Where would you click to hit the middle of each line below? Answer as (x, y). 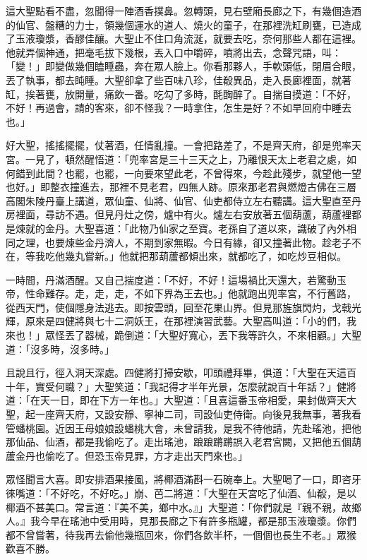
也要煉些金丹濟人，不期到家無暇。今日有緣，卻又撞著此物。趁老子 (198, 242)
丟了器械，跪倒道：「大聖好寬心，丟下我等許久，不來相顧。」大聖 (213, 335)
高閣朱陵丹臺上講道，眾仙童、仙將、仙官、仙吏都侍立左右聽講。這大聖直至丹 (183, 200)
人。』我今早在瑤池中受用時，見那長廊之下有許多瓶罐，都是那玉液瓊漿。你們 (181, 521)
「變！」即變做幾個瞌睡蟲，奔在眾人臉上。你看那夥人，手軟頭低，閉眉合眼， (183, 66)
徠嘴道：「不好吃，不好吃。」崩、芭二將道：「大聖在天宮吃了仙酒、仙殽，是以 (181, 493)
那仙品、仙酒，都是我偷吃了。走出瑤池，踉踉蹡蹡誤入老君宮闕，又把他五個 (179, 442)
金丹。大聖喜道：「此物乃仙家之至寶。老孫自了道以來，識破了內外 (195, 228)
